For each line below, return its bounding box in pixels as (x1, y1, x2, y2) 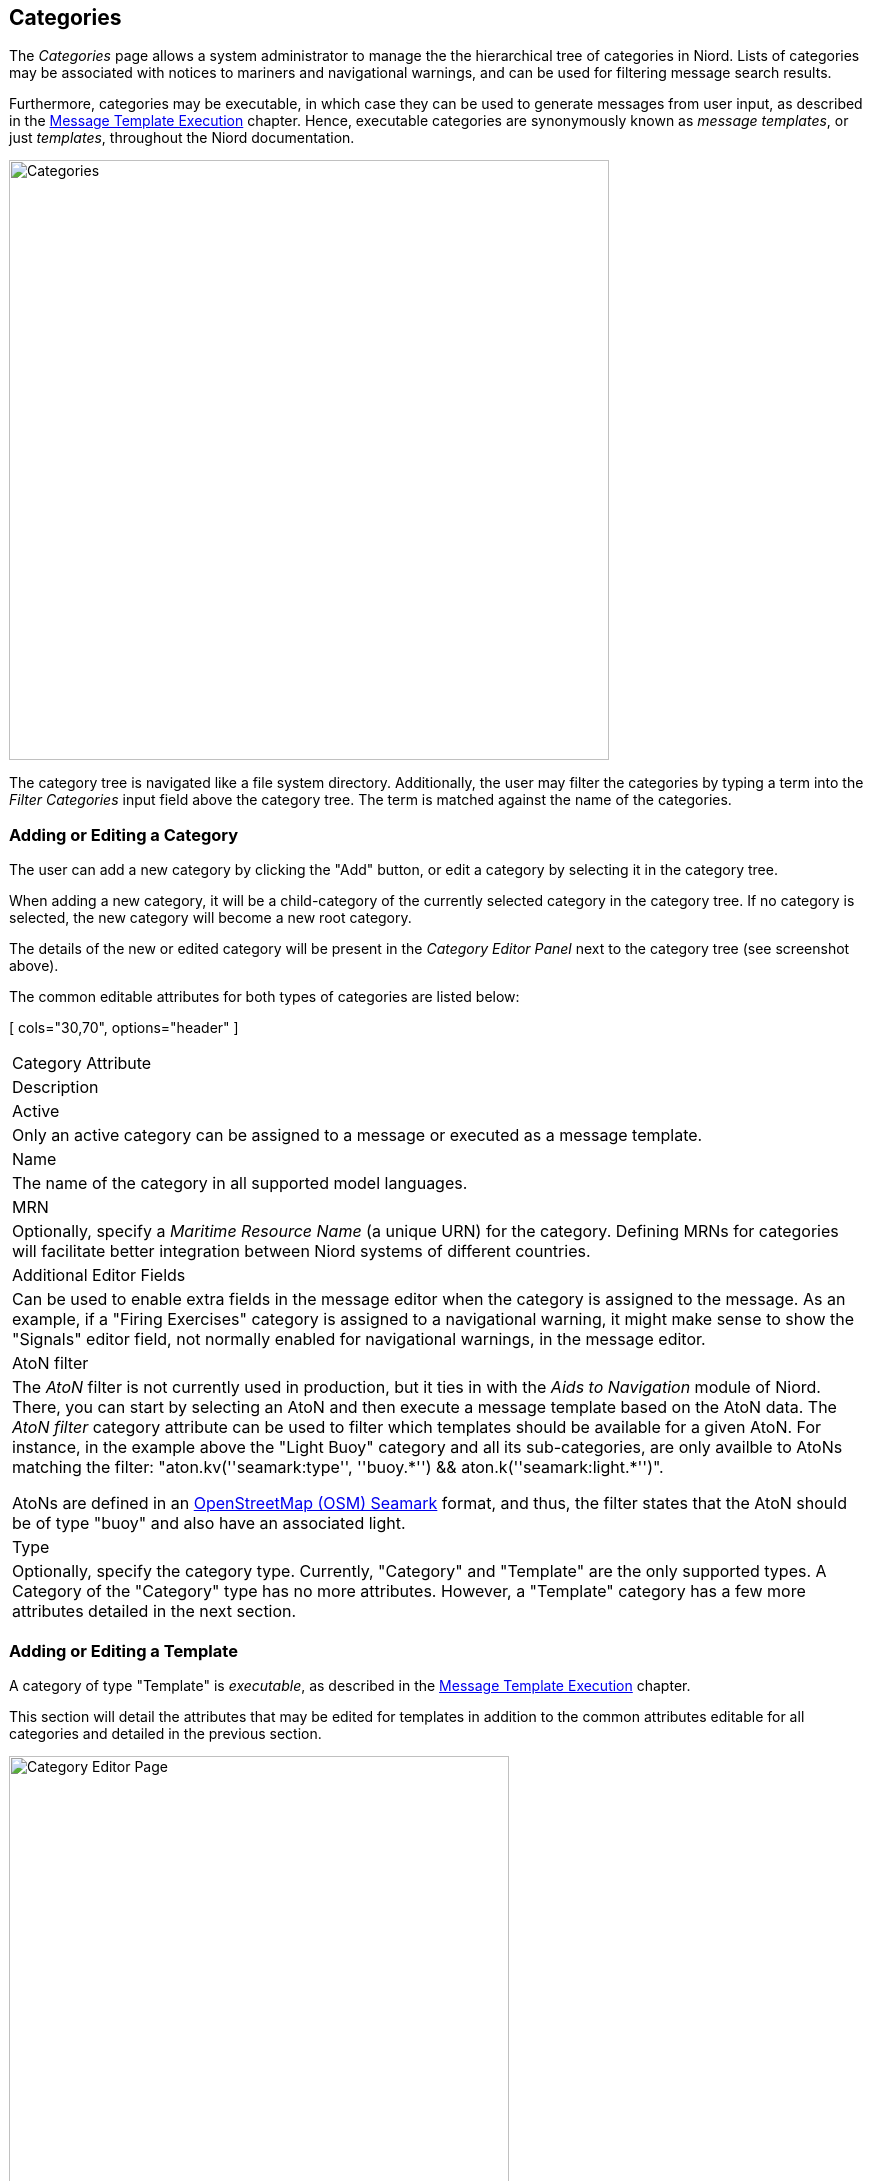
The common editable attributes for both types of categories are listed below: (9, 988, 520, 1006)
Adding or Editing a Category (9, 824, 239, 845)
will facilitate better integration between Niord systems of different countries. (12, 1241, 591, 1262)
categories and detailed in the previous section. (9, 1724, 322, 1742)
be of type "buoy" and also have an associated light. (12, 1513, 406, 1534)
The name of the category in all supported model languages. (12, 1173, 468, 1194)
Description (12, 1077, 99, 1098)
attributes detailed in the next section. (12, 1601, 297, 1622)
